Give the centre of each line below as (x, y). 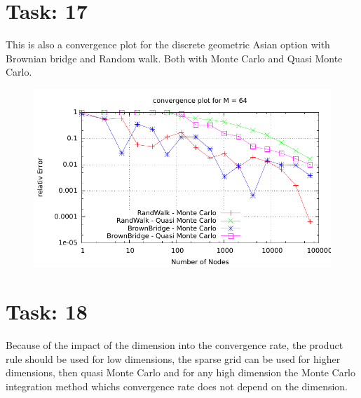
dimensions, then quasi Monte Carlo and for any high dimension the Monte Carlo (181, 372)
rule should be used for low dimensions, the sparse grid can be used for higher (173, 358)
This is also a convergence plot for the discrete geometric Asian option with (168, 44)
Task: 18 (47, 311)
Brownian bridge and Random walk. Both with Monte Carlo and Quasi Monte (174, 58)
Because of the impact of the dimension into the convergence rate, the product (175, 345)
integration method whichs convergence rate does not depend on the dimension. (177, 386)
